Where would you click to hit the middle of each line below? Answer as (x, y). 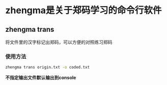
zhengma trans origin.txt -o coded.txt (48, 67)
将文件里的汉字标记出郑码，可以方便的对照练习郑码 (59, 42)
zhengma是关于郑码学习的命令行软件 (83, 10)
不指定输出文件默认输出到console (41, 78)
